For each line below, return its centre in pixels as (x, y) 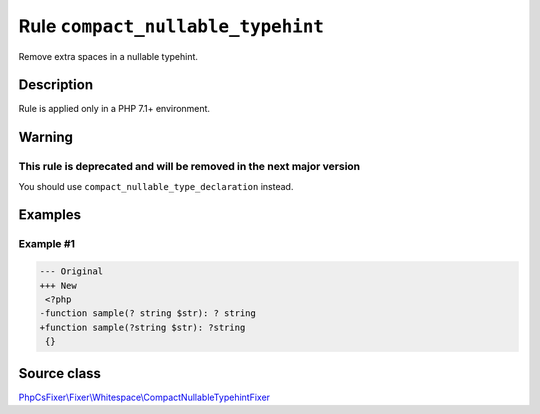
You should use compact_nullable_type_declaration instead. (156, 186)
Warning (46, 137)
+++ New (58, 285)
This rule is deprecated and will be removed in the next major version (189, 167)
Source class (60, 373)
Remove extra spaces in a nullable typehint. (108, 56)
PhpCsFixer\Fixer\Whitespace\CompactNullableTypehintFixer (144, 397)
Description (56, 85)
